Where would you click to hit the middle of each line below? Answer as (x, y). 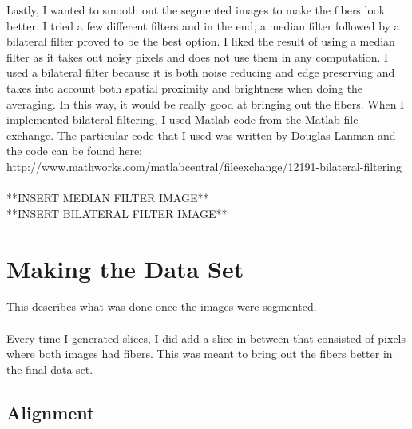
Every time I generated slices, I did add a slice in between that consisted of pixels (206, 338)
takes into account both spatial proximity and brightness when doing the (185, 87)
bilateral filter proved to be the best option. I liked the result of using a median (201, 41)
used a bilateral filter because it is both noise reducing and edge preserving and (201, 72)
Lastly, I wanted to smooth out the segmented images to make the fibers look (196, 10)
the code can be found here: (74, 151)
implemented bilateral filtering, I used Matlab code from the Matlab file (182, 119)
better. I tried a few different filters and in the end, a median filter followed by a (203, 25)
